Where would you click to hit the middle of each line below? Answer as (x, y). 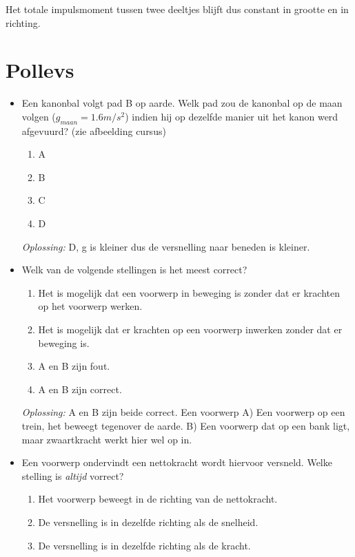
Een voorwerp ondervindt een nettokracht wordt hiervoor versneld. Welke (177, 462)
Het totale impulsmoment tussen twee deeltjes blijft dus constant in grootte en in (177, 9)
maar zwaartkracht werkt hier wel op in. (107, 439)
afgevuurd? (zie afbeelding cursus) (94, 130)
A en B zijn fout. (74, 366)
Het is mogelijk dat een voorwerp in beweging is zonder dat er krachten (189, 292)
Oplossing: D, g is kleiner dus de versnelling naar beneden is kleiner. (166, 246)
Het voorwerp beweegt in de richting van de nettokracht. (158, 499)
